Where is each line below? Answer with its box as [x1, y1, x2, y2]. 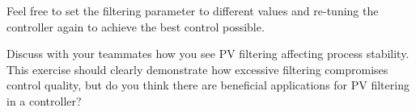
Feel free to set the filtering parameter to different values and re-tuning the [6, 2, 379, 19]
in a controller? [6, 92, 82, 109]
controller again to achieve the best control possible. [6, 18, 265, 35]
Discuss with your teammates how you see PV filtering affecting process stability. [6, 45, 410, 62]
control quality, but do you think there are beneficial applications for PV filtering [6, 77, 410, 93]
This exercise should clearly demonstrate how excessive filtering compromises [6, 60, 388, 77]
